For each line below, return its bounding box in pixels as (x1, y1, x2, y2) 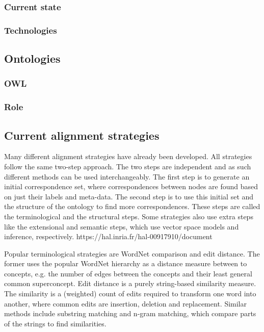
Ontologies (4, 50, 61, 66)
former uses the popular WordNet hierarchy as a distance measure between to (4, 258, 247, 269)
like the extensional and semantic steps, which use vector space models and (4, 221, 239, 232)
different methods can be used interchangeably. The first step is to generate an (4, 171, 250, 182)
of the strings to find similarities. (4, 318, 107, 328)
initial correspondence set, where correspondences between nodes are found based (4, 181, 258, 192)
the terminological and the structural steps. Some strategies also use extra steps (4, 211, 253, 221)
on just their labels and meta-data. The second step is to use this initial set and (4, 191, 254, 201)
